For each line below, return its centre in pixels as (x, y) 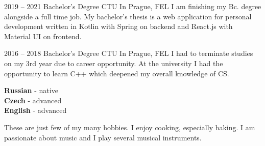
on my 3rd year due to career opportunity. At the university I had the (114, 63)
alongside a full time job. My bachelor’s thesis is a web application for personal (128, 16)
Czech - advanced (33, 100)
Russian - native (31, 90)
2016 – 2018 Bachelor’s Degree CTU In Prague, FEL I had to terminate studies (129, 53)
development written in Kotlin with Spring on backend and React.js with (118, 26)
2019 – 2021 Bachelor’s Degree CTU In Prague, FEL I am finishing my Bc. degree (133, 6)
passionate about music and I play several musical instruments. (103, 137)
